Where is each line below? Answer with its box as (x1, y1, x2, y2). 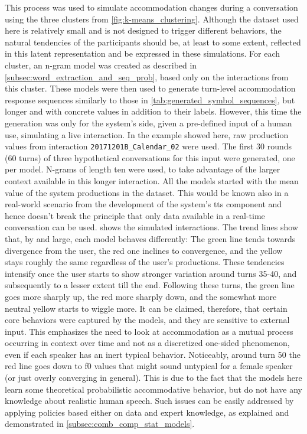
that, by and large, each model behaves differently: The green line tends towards (5, 232, 296, 244)
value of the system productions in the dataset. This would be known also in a (5, 186, 289, 198)
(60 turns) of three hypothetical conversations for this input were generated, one (5, 151, 295, 164)
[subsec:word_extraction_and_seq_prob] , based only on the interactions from (5, 70, 289, 83)
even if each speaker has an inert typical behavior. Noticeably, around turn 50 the (5, 348, 301, 360)
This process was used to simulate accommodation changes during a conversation (5, 1, 298, 13)
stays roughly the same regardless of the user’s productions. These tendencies (5, 256, 285, 268)
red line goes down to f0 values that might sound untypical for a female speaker (5, 360, 293, 372)
